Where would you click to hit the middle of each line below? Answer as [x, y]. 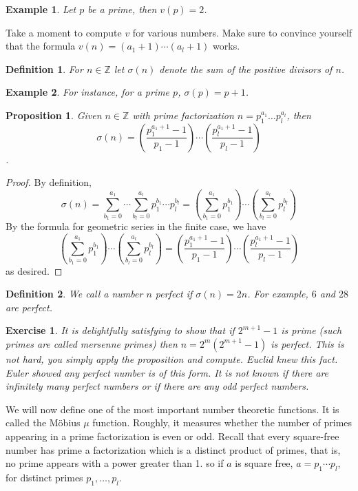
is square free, [264, 463]
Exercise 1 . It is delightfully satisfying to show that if [120, 330]
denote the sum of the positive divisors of [246, 69]
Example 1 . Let [41, 9]
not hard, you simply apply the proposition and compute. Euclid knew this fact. [172, 358]
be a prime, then [122, 9]
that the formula [41, 46]
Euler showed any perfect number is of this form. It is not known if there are [167, 372]
